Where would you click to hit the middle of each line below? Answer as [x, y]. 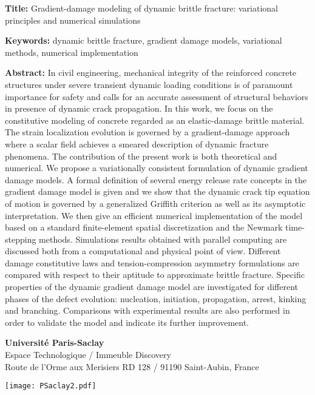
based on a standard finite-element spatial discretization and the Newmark [144, 227]
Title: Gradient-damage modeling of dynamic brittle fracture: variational [142, 8]
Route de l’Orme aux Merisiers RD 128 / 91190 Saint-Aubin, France [132, 366]
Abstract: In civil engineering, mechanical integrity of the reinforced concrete [151, 73]
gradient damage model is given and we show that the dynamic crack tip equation [157, 191]
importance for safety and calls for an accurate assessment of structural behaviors [157, 96]
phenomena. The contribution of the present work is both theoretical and [141, 156]
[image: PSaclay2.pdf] [51, 386]
